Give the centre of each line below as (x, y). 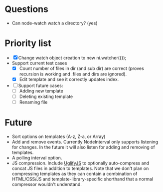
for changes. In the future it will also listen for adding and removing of (83, 147)
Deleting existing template (46, 96)
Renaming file (33, 102)
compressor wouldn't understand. (47, 184)
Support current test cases (39, 63)
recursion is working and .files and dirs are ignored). (73, 74)
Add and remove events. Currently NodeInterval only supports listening (85, 142)
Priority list (28, 43)
